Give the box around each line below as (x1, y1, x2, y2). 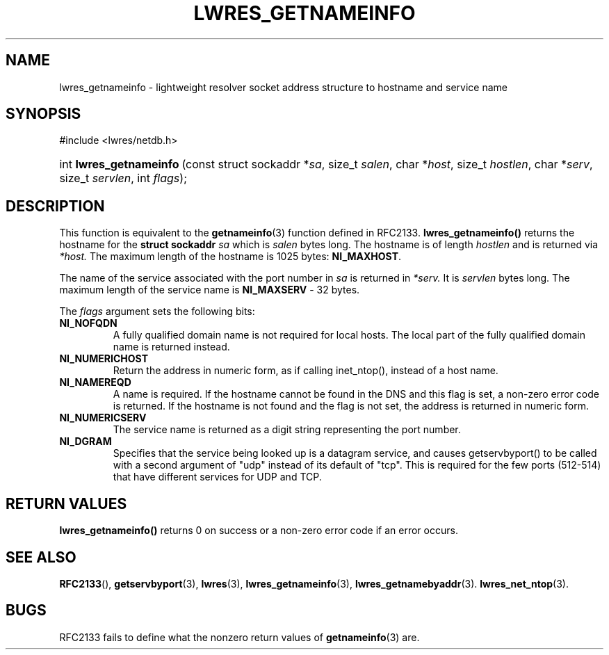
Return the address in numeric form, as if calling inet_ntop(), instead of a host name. (113, 364, 498, 377)
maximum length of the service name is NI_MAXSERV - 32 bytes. (59, 284, 360, 296)
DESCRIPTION (6, 197, 105, 215)
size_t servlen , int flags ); (59, 171, 187, 186)
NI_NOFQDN (59, 317, 117, 330)
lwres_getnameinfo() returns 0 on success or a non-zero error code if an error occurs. (59, 524, 458, 537)
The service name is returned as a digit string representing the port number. (113, 423, 461, 436)
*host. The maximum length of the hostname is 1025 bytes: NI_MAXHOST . (59, 250, 402, 263)
